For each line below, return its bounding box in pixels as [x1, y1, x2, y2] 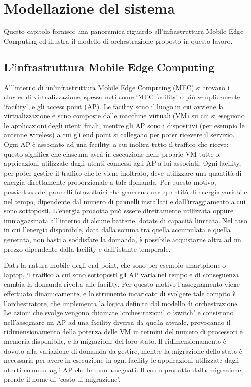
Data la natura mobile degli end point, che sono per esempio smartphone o [4, 260, 226, 270]
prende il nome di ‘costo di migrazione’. [4, 374, 121, 384]
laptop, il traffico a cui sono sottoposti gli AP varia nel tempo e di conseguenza [4, 269, 239, 279]
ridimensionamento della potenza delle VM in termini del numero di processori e [4, 326, 243, 337]
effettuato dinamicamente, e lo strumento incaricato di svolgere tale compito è [4, 288, 236, 298]
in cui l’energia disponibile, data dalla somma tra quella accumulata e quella [4, 225, 231, 235]
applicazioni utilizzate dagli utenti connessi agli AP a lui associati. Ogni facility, [4, 158, 241, 168]
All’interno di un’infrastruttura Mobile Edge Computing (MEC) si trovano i [4, 82, 230, 92]
